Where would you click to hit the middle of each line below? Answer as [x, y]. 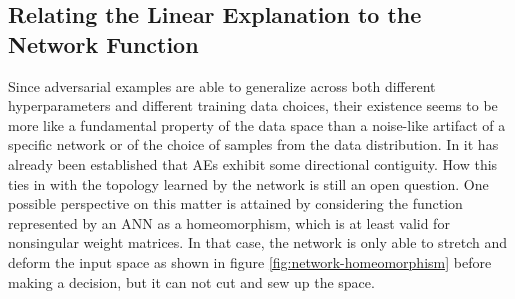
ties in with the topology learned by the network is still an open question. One [248, 183]
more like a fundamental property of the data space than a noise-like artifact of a [257, 124]
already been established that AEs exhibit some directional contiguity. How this [253, 163]
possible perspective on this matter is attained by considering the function [235, 203]
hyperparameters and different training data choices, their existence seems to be [253, 105]
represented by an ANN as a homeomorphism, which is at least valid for [229, 222]
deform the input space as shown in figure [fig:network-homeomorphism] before [250, 261]
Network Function [103, 43]
